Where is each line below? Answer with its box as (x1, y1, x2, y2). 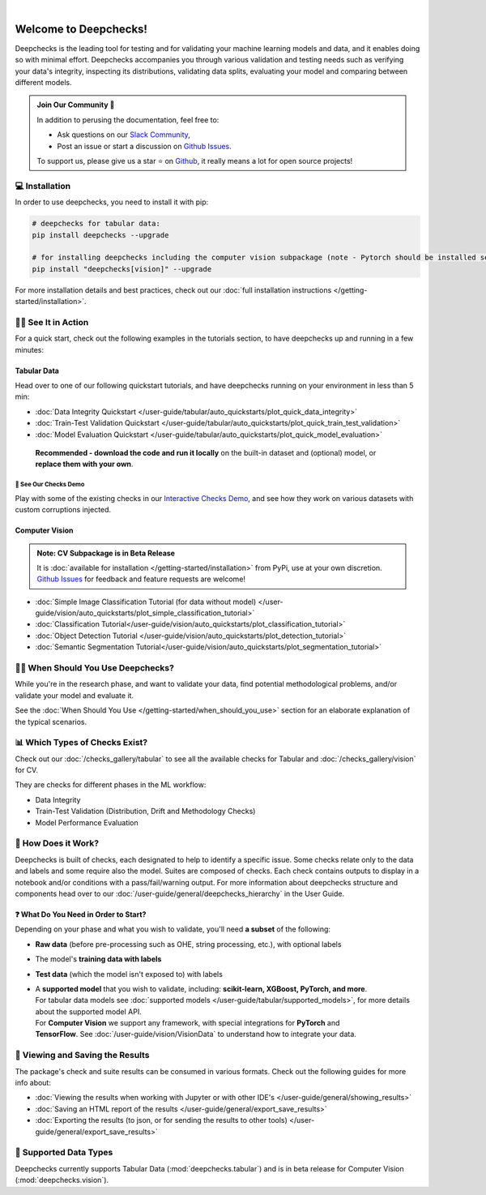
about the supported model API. (35, 1006, 142, 1017)
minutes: (15, 345, 45, 354)
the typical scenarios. (15, 717, 87, 726)
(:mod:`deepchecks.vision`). (15, 1176, 109, 1185)
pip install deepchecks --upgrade (32, 230, 169, 239)
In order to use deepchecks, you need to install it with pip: (15, 197, 209, 207)
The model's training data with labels (35, 954, 162, 964)
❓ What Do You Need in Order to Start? (15, 909, 147, 919)
